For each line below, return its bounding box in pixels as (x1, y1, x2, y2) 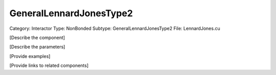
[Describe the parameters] (9, 44, 65, 50)
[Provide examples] (9, 53, 51, 59)
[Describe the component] (9, 34, 65, 41)
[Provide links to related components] (9, 62, 89, 68)
